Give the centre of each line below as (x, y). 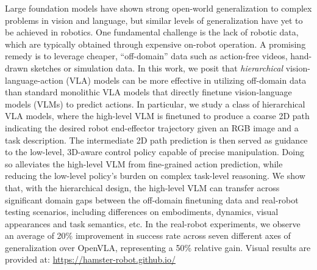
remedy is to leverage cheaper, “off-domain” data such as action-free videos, (146, 56)
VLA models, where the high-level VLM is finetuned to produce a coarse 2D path (157, 116)
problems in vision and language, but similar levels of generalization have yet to (154, 20)
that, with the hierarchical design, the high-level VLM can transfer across (142, 187)
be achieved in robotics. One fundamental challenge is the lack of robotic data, (152, 32)
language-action (34, 80)
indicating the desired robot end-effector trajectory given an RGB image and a (152, 127)
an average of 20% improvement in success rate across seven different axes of (148, 235)
